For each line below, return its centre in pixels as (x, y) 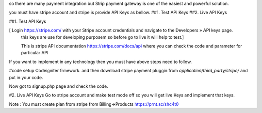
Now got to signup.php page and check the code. (59, 86)
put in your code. (26, 77)
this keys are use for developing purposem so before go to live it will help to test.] (103, 37)
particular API (35, 53)
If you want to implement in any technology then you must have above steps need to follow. (100, 62)
